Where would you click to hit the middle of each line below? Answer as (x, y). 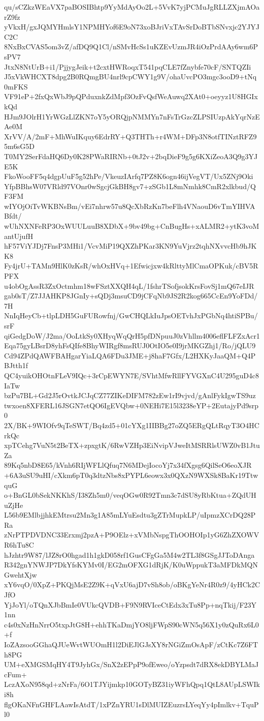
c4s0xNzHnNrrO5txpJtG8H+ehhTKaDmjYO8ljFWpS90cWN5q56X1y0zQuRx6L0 (131, 624)
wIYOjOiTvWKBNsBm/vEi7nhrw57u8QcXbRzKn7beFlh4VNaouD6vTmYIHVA (130, 206)
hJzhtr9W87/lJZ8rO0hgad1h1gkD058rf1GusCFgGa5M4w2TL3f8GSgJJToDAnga (129, 554)
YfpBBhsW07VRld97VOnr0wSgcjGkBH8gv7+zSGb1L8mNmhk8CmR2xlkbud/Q (130, 186)
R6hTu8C (19, 545)
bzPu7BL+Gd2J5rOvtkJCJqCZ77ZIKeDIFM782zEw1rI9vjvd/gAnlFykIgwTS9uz (130, 395)
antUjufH (19, 236)
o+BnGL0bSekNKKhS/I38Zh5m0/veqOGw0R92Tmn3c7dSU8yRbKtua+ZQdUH (130, 495)
